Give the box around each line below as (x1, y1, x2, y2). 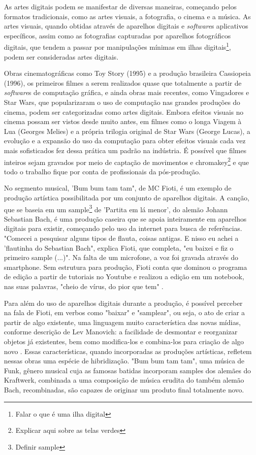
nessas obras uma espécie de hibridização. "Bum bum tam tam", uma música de (4, 356, 245, 366)
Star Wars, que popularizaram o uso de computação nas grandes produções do (4, 97, 240, 107)
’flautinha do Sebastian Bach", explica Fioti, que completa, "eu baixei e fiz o (4, 242, 233, 253)
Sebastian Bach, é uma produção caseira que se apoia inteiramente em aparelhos (4, 213, 247, 224)
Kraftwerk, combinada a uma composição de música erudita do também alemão (4, 375, 244, 385)
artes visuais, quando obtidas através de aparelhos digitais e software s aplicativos (4, 21, 249, 31)
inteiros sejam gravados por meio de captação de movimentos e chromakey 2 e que (4, 155, 249, 167)
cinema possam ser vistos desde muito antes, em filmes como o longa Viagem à (4, 116, 242, 127)
